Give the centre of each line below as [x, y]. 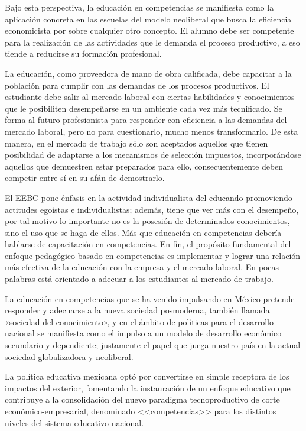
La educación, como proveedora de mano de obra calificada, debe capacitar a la [148, 73]
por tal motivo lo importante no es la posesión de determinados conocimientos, [147, 221]
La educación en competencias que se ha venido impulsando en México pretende [150, 298]
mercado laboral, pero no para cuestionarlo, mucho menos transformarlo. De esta [152, 131]
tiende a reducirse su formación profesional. [83, 54]
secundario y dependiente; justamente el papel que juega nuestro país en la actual [153, 345]
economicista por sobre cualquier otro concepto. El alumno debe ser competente [149, 30]
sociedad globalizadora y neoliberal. [69, 356]
